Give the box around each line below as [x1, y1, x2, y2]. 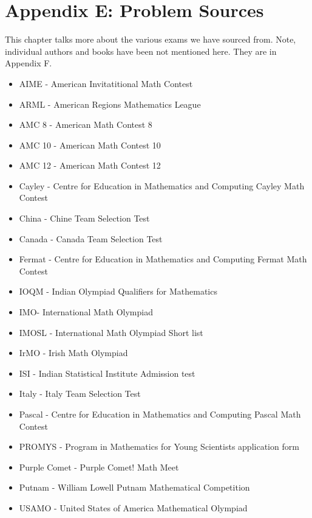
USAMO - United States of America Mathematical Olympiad [19, 501, 248, 514]
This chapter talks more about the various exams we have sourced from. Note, [5, 33, 296, 46]
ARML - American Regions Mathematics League [19, 97, 201, 110]
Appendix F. [5, 57, 52, 69]
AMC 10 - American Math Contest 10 [19, 138, 161, 151]
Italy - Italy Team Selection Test [19, 387, 141, 400]
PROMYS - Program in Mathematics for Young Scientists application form [19, 440, 299, 453]
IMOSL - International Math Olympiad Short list [19, 326, 203, 338]
